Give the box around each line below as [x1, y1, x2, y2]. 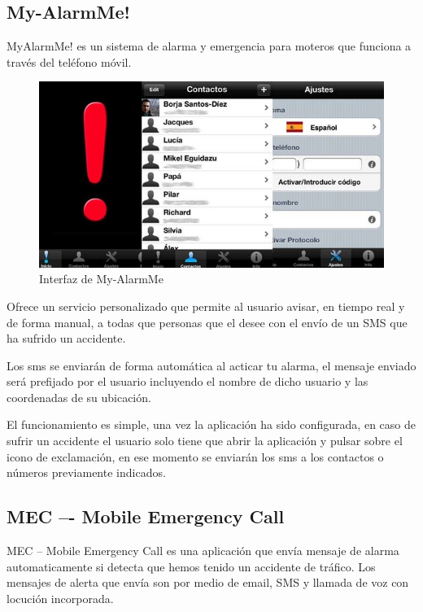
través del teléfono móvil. [7, 53, 132, 70]
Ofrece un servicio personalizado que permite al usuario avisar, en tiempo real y [7, 297, 405, 314]
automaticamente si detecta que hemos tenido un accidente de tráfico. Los [7, 557, 376, 575]
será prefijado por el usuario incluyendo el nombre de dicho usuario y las [7, 373, 368, 390]
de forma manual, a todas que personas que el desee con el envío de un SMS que [7, 313, 408, 330]
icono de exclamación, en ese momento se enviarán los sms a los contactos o [7, 448, 384, 465]
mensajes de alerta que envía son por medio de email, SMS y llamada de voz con [7, 574, 409, 591]
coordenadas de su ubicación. [7, 388, 151, 405]
